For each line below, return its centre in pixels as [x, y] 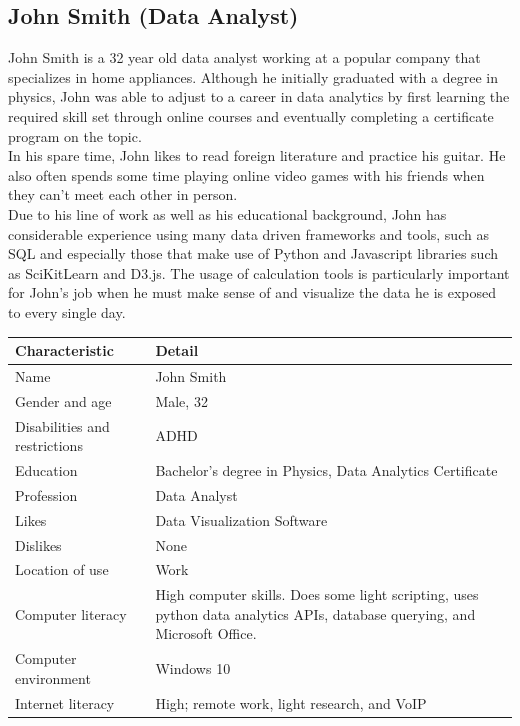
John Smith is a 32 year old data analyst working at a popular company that [244, 57]
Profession [46, 494]
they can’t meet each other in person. [123, 194]
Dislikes [38, 544]
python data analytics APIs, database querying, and [315, 613]
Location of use [62, 569]
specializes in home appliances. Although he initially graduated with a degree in [253, 76]
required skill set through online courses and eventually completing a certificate [251, 115]
